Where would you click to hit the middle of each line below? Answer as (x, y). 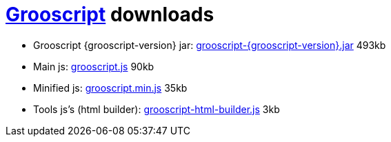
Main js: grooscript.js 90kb (94, 66)
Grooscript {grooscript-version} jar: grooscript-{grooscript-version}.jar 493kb (210, 45)
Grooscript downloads (110, 14)
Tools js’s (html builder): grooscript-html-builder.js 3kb (157, 109)
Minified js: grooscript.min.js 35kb (110, 88)
